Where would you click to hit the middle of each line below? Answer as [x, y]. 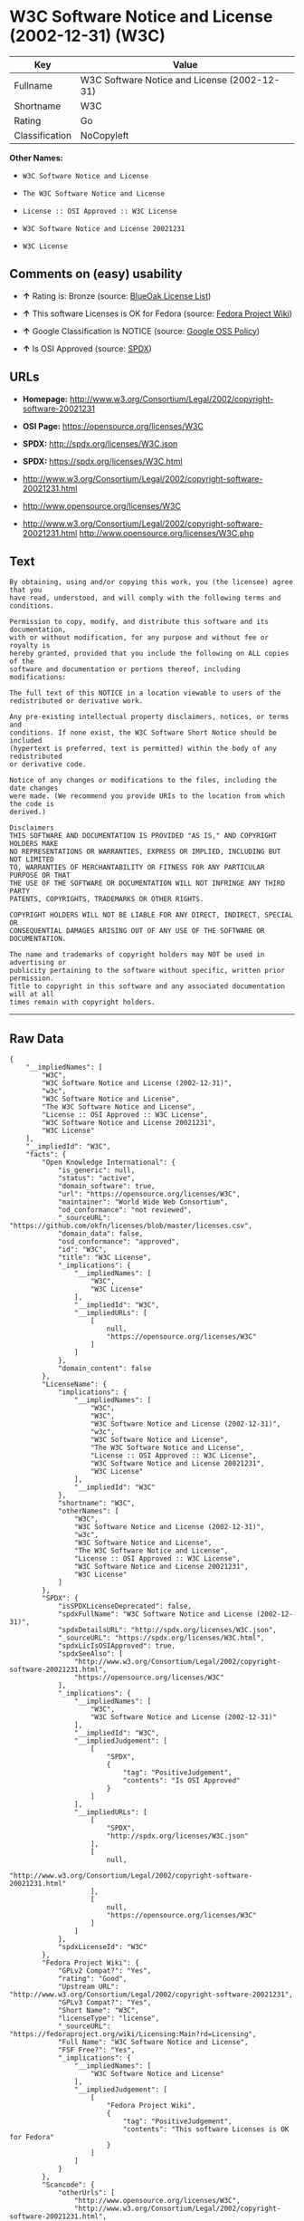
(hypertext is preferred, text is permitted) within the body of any [143, 749]
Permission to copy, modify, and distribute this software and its [139, 622]
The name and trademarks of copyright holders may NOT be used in [137, 955]
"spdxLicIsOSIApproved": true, [117, 1646]
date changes [34, 788]
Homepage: [45, 399]
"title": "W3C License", [104, 1258]
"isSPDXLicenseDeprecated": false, [125, 1606]
